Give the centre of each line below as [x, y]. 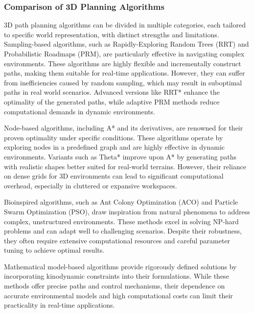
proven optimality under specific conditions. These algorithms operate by [114, 137]
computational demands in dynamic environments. [80, 111]
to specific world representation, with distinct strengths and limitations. [112, 34]
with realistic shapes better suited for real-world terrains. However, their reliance [125, 166]
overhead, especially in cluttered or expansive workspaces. [91, 185]
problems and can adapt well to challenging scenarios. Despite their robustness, [123, 231]
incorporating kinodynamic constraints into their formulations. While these [116, 276]
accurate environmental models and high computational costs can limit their [118, 295]
